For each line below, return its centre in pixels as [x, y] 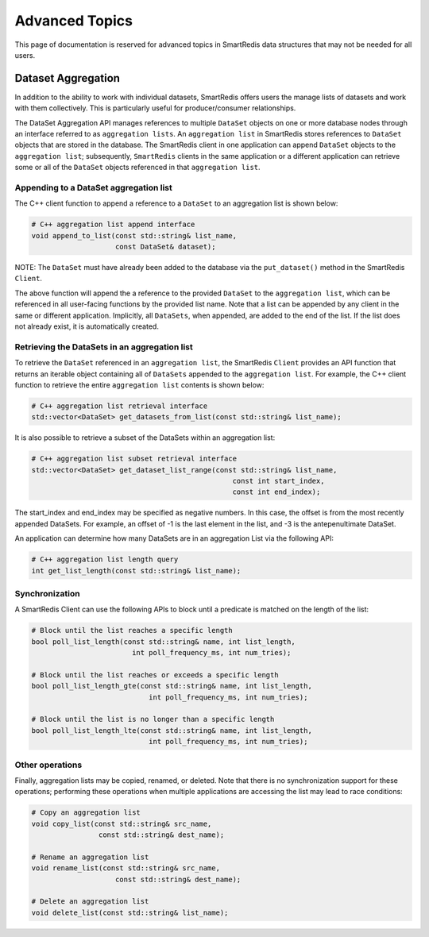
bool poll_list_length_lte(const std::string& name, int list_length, [172, 730]
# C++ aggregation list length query [105, 559]
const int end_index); [276, 492]
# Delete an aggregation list [90, 902]
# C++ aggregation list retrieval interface [120, 406]
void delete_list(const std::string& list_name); [130, 912]
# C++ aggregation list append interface [113, 225]
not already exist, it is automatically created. [87, 326]
